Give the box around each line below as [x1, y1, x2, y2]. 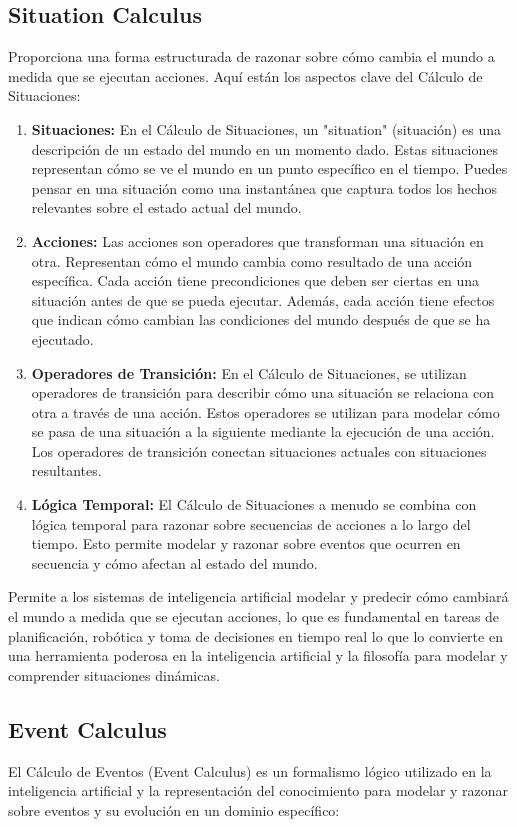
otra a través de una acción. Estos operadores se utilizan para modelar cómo [31, 401, 500, 422]
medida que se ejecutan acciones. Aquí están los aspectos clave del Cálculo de [8, 65, 483, 86]
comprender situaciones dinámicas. [8, 664, 220, 685]
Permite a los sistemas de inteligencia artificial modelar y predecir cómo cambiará [8, 586, 509, 607]
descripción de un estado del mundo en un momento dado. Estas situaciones [31, 138, 498, 159]
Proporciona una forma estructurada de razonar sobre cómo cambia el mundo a [8, 46, 495, 67]
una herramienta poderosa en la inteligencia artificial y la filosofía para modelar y [8, 645, 508, 666]
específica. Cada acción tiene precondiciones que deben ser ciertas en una [31, 270, 480, 291]
